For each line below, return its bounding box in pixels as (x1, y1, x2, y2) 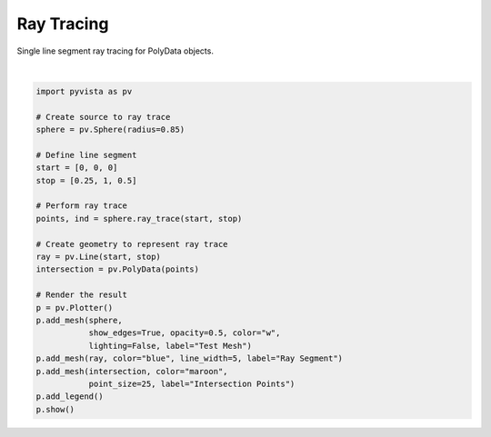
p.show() (35, 404, 75, 414)
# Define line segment (35, 150, 137, 160)
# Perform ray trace (35, 201, 127, 211)
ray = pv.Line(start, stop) (35, 252, 161, 262)
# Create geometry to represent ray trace (35, 239, 228, 249)
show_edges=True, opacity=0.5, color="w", (88, 328, 281, 338)
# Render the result (35, 290, 127, 300)
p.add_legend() (35, 392, 104, 402)
